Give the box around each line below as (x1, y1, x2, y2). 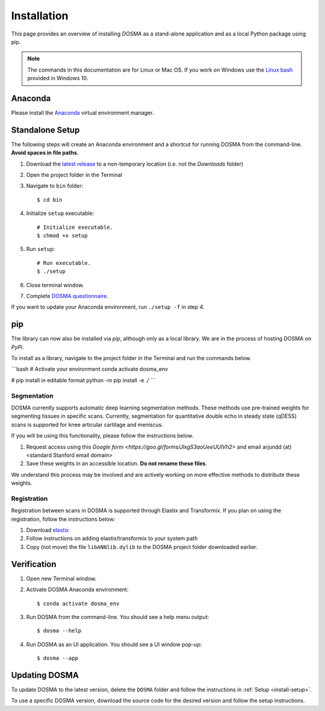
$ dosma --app (37, 655, 78, 662)
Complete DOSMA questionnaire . (26, 293, 108, 299)
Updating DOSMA (11, 670, 79, 680)
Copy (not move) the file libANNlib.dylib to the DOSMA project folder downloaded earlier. (26, 543, 258, 550)
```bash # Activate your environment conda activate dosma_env (11, 365, 169, 373)
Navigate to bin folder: (26, 182, 84, 190)
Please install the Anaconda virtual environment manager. (11, 109, 154, 117)
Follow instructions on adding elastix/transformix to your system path (26, 535, 198, 542)
